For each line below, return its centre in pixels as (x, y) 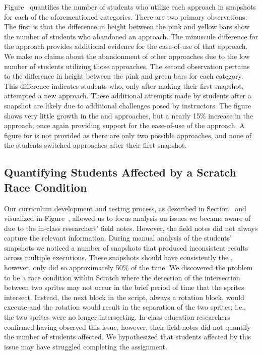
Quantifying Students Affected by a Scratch (120, 172)
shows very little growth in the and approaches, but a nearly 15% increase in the (128, 115)
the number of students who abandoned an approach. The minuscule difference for (131, 36)
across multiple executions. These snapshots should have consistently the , (118, 257)
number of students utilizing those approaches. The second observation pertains (127, 66)
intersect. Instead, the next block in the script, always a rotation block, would (124, 297)
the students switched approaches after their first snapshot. (95, 145)
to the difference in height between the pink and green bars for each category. (124, 76)
